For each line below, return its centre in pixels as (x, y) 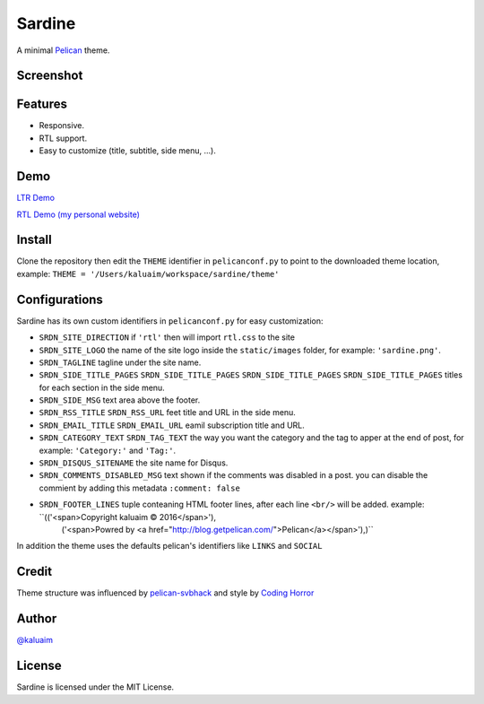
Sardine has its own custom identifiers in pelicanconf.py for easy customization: (170, 321)
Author (37, 619)
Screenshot (50, 76)
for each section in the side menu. (102, 387)
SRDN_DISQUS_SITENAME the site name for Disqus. (134, 463)
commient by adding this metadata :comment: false (140, 488)
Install (35, 240)
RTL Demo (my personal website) (78, 214)
